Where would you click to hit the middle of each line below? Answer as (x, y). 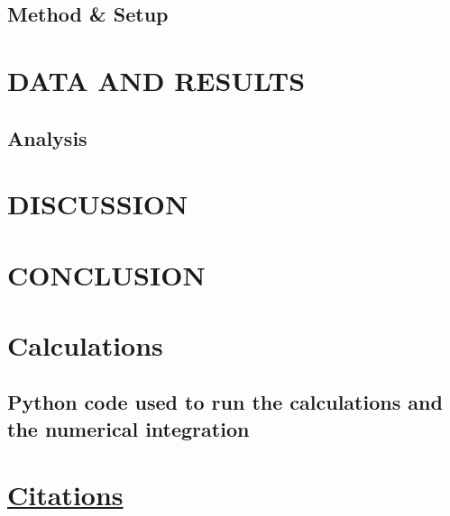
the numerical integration (129, 428)
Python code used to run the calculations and (225, 402)
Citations (65, 495)
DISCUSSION (98, 204)
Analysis (47, 137)
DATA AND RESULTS (156, 80)
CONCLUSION (106, 274)
